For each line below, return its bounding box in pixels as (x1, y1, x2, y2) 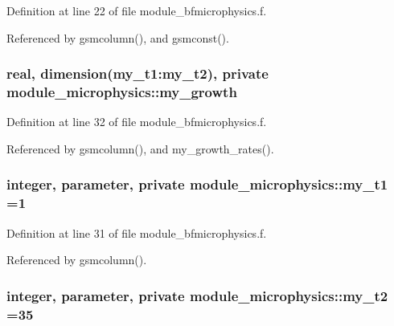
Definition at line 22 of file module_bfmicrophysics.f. (6, 2, 267, 18)
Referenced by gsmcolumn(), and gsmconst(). (6, 29, 229, 46)
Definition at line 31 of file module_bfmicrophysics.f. (6, 224, 267, 241)
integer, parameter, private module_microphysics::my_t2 (6, 285, 388, 305)
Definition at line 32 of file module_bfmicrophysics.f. (6, 113, 267, 130)
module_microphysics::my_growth (6, 82, 237, 102)
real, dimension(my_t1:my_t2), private (6, 63, 269, 84)
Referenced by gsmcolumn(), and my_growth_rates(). (6, 140, 274, 157)
